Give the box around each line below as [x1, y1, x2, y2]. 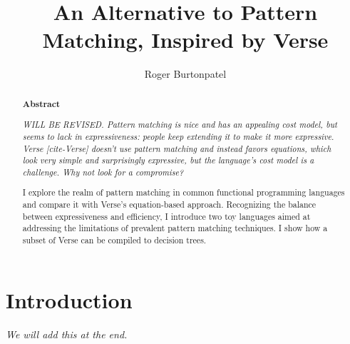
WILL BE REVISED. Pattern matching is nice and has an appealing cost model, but [22, 118, 337, 131]
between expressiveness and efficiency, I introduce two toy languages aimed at [22, 210, 311, 222]
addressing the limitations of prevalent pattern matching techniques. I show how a [22, 222, 328, 234]
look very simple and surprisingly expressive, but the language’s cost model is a [22, 154, 314, 166]
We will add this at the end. [6, 326, 128, 341]
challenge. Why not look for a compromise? [22, 166, 184, 178]
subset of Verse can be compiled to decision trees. [22, 234, 207, 246]
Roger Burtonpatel [144, 66, 227, 81]
